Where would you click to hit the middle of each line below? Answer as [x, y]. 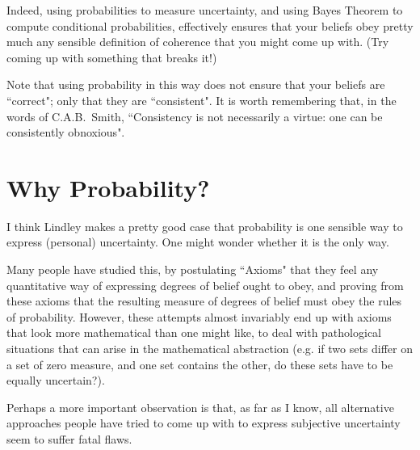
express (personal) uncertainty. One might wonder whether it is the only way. [198, 242]
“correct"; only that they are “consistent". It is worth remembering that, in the [202, 100]
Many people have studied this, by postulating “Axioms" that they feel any [193, 269]
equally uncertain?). [56, 380]
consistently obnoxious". [66, 132]
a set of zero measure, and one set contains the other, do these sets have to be [200, 364]
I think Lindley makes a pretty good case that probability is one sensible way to [205, 226]
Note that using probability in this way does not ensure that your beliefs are [196, 84]
